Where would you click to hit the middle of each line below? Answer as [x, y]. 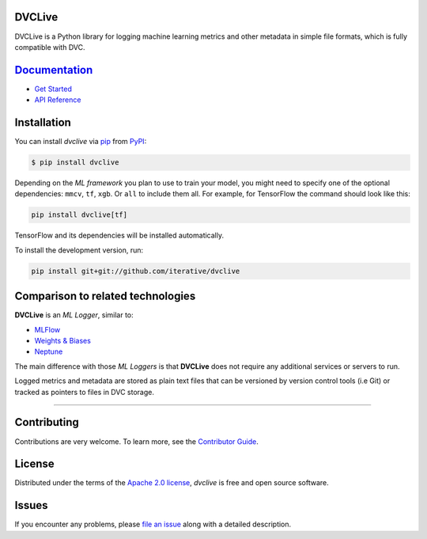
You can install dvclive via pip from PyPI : [81, 142]
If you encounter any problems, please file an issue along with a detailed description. [153, 524]
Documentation [54, 70]
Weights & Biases [62, 341]
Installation [43, 123]
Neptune [49, 351]
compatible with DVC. [50, 47]
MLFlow [47, 329]
